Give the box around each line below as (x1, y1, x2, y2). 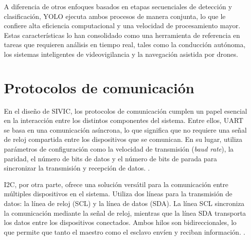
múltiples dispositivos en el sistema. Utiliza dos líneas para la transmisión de (4, 189, 233, 199)
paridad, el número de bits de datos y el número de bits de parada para (4, 153, 217, 163)
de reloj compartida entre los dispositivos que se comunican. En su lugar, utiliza (4, 134, 243, 144)
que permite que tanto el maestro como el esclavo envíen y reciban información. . (4, 226, 246, 237)
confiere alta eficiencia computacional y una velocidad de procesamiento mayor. (4, 20, 240, 31)
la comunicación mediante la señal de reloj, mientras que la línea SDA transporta (4, 207, 246, 218)
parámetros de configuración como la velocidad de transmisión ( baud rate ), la (4, 144, 234, 154)
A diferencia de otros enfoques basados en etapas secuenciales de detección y (4, 1, 232, 11)
